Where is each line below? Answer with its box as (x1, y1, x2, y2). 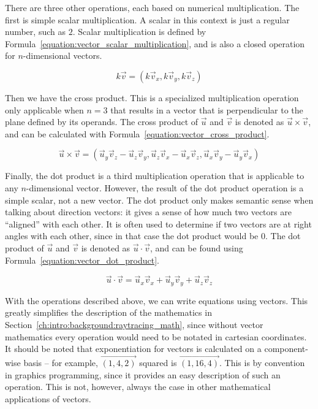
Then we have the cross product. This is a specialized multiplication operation (5, 91, 299, 104)
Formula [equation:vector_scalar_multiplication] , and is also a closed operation (5, 37, 305, 50)
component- (264, 342, 308, 355)
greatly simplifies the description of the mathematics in (5, 306, 212, 319)
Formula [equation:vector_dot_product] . (5, 253, 160, 266)
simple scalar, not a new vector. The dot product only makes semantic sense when (5, 193, 314, 206)
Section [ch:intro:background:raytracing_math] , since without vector (5, 318, 263, 331)
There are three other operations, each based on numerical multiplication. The (5, 1, 300, 13)
